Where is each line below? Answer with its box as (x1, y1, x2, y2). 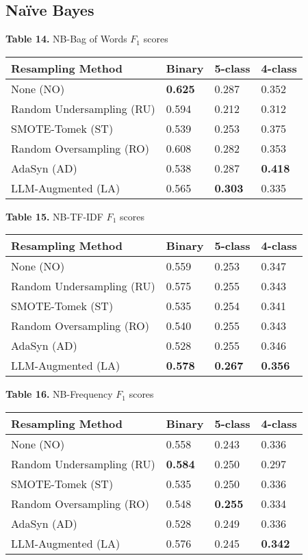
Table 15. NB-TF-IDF (5, 209, 103, 223)
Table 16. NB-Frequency (5, 387, 113, 401)
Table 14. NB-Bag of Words (5, 31, 127, 46)
